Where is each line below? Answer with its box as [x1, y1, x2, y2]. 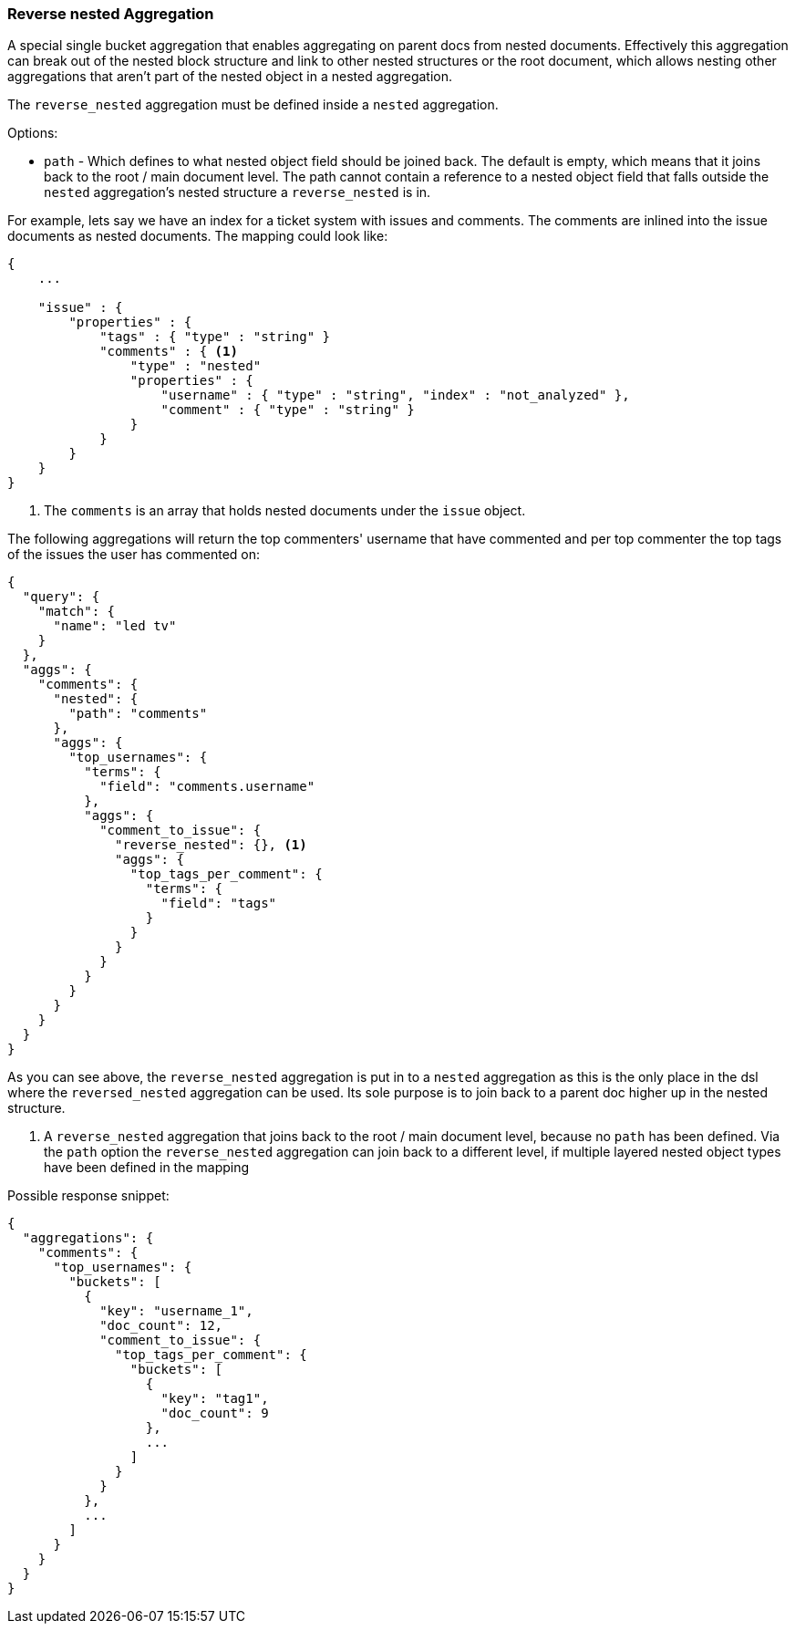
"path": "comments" [68, 706, 208, 722]
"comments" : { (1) [99, 344, 238, 359]
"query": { [22, 589, 100, 605]
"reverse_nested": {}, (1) [115, 837, 307, 853]
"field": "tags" [160, 896, 277, 911]
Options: [7, 125, 58, 141]
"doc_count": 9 [160, 1406, 269, 1421]
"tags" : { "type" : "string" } [99, 329, 331, 345]
